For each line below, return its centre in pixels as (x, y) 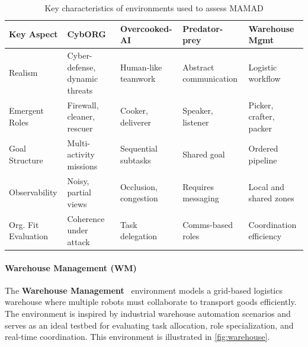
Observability (33, 192)
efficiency (265, 236)
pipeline (263, 160)
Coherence (86, 218)
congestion (139, 198)
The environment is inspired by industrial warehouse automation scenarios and (148, 314)
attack (78, 241)
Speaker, (198, 110)
